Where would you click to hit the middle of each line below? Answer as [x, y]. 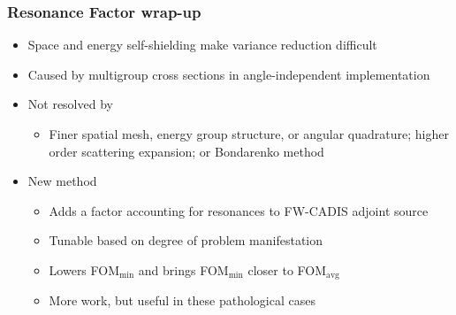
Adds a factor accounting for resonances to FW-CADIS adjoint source [239, 210]
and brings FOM [183, 269]
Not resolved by [70, 104]
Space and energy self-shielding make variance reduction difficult [202, 45]
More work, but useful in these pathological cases [182, 300]
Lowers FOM [84, 269]
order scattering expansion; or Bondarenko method [186, 151]
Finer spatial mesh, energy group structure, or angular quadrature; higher [249, 134]
